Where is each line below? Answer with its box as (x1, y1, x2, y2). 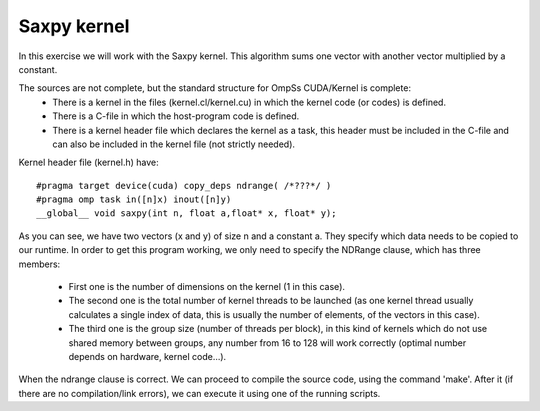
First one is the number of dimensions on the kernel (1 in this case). (68, 281, 345, 293)
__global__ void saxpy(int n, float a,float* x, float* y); (36, 208, 337, 219)
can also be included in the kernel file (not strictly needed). (52, 138, 295, 150)
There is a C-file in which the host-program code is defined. (52, 110, 300, 122)
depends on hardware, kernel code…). (68, 350, 227, 362)
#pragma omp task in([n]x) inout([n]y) (36, 194, 232, 205)
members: (18, 258, 61, 270)
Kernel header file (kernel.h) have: (18, 156, 159, 169)
